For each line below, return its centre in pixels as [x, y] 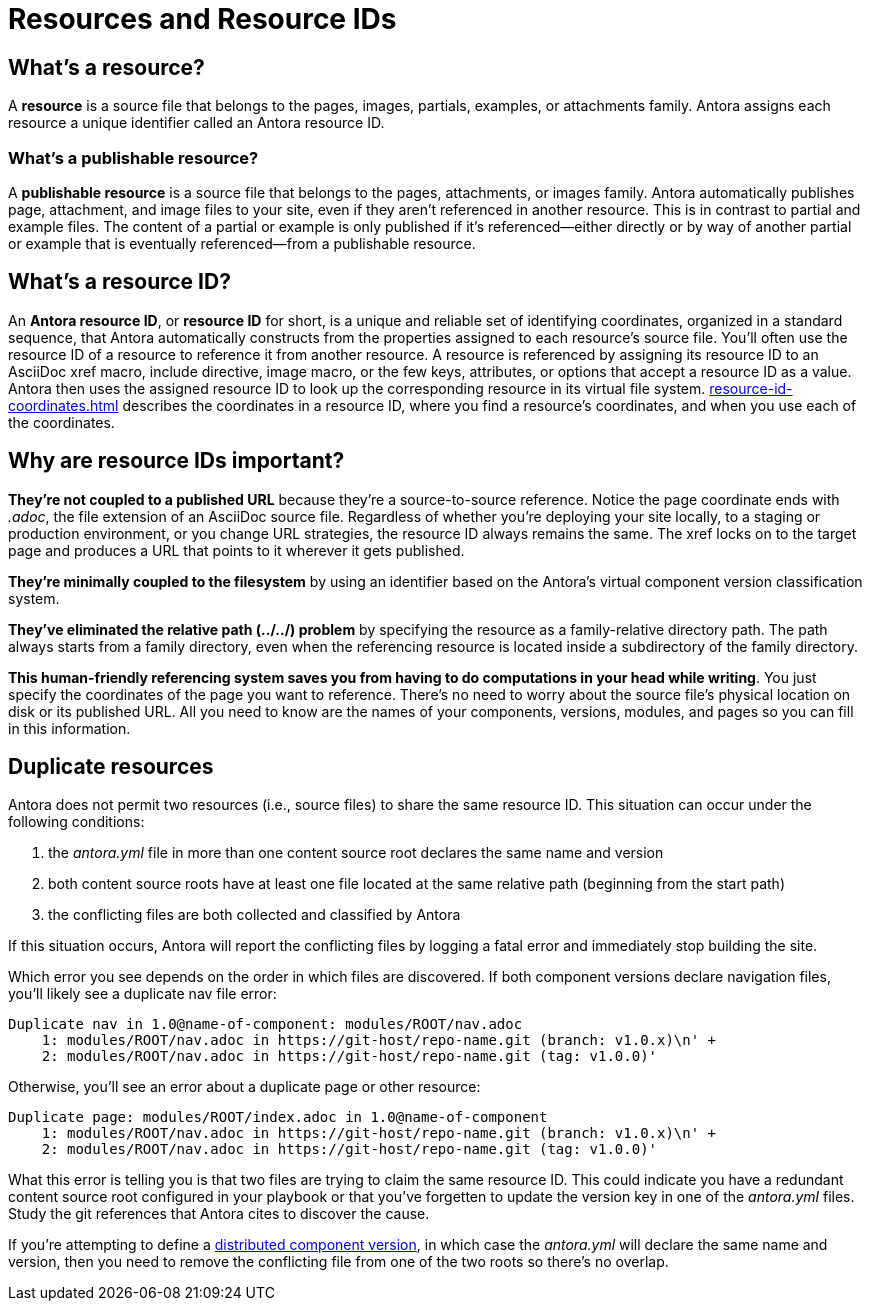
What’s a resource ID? [119, 282]
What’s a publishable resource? [133, 157]
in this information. [69, 728]
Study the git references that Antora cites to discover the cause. [219, 1214]
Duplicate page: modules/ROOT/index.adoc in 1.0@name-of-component [278, 1117]
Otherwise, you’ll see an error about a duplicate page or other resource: [244, 1087]
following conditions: [76, 822]
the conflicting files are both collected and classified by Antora [254, 915]
